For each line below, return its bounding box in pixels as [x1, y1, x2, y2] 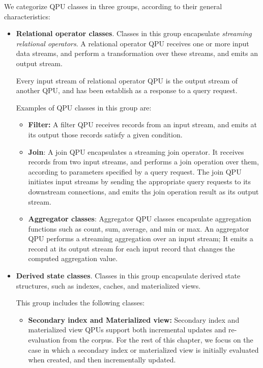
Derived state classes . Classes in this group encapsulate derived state [16, 270, 241, 281]
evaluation [28, 334, 61, 345]
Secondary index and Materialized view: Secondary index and [28, 314, 240, 325]
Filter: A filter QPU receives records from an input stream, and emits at [28, 119, 257, 130]
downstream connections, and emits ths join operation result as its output [28, 186, 259, 196]
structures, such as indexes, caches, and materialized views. [16, 280, 201, 291]
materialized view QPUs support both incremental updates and [28, 324, 226, 335]
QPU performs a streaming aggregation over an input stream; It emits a [28, 233, 253, 244]
